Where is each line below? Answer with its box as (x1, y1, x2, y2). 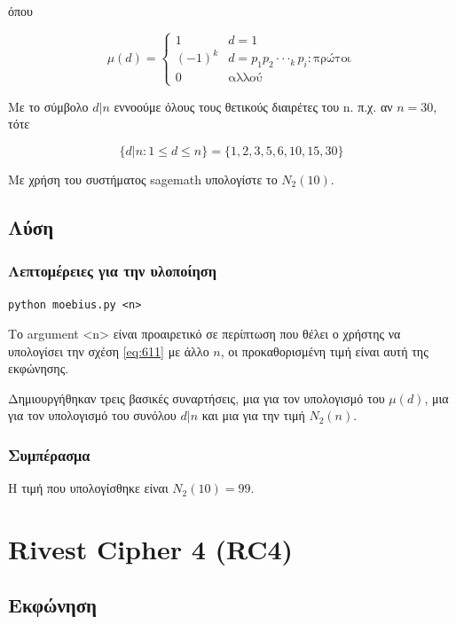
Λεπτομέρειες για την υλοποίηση (8, 259, 217, 281)
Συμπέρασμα (8, 443, 90, 465)
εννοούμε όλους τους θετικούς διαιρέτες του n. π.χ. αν (114, 97, 393, 115)
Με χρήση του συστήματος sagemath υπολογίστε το (8, 169, 278, 188)
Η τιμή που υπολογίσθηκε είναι (8, 479, 169, 497)
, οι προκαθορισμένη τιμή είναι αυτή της (220, 341, 428, 360)
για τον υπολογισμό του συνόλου (8, 406, 177, 425)
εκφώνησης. (8, 359, 69, 378)
